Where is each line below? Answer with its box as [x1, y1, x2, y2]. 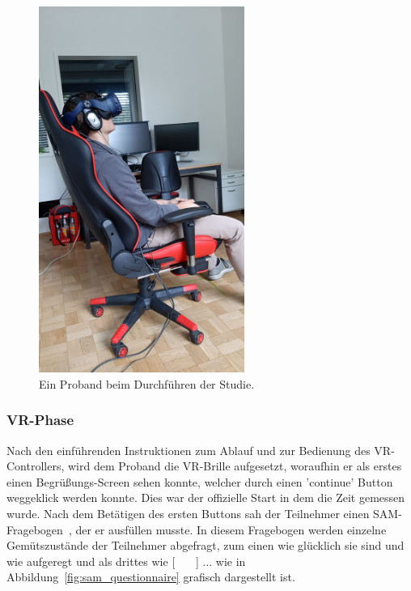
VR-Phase [6, 410, 74, 430]
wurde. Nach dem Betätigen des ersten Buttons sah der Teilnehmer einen [6, 505, 370, 522]
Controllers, [6, 457, 65, 474]
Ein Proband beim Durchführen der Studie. [39, 375, 255, 392]
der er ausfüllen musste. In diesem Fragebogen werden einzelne [75, 521, 387, 538]
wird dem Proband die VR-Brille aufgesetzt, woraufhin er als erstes [67, 457, 402, 474]
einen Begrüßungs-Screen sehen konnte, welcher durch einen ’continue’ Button [6, 473, 393, 490]
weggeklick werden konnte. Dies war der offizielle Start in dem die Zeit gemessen [6, 489, 405, 506]
